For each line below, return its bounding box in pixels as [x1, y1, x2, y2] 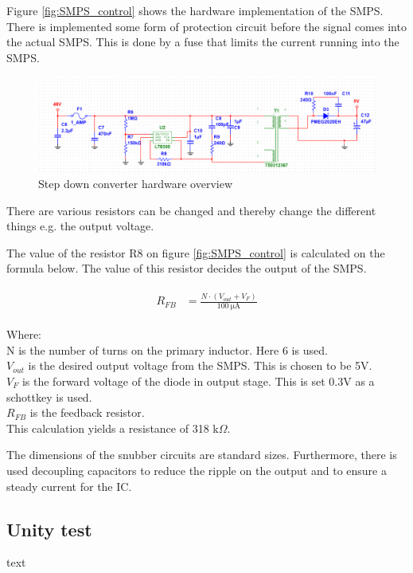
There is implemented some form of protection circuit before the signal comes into [6, 18, 407, 34]
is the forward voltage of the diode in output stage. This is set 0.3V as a [21, 373, 375, 389]
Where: [6, 326, 41, 343]
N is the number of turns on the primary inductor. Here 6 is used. [6, 341, 328, 358]
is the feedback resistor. [29, 404, 145, 421]
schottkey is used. [6, 388, 92, 405]
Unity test [6, 516, 92, 541]
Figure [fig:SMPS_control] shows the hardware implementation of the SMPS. [6, 2, 384, 18]
